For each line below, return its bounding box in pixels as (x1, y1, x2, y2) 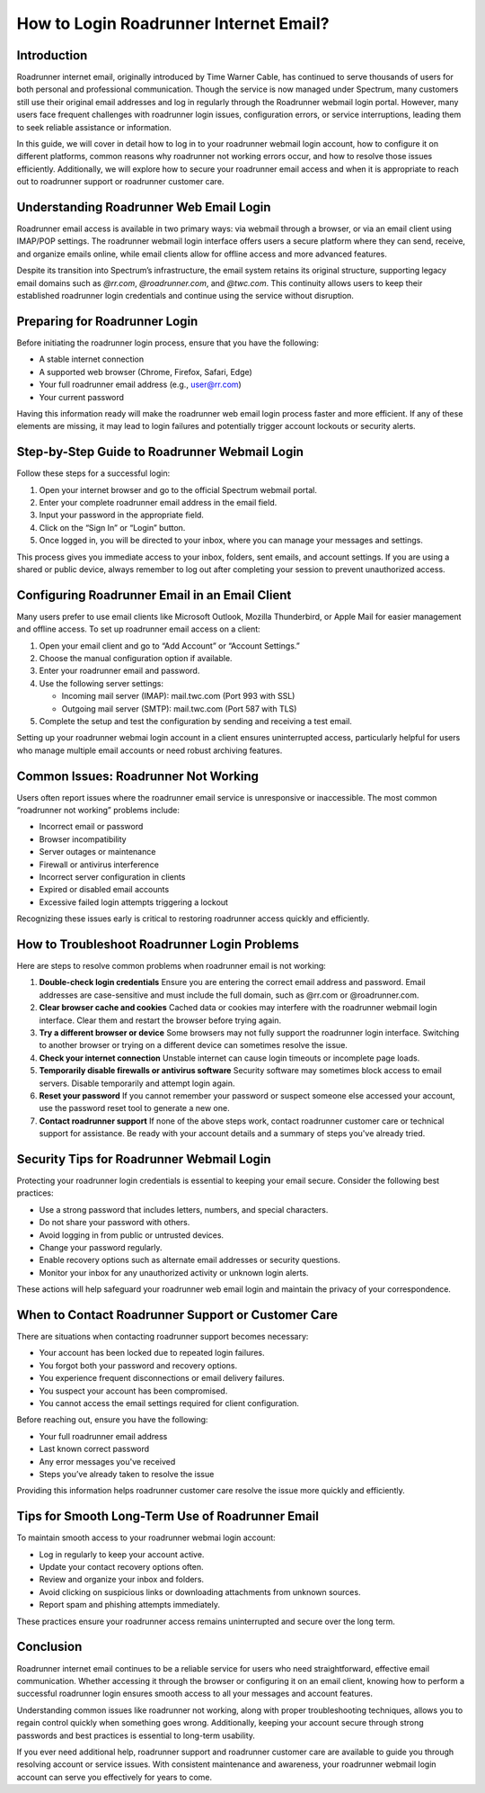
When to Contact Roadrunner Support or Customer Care (16, 1307, 339, 1322)
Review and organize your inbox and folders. (39, 1574, 205, 1585)
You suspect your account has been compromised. (39, 1385, 228, 1396)
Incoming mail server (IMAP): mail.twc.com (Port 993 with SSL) (61, 691, 295, 702)
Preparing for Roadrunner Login (16, 313, 198, 328)
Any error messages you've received (39, 1456, 176, 1466)
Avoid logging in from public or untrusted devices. (39, 1229, 225, 1241)
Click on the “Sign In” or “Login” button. (39, 522, 186, 533)
